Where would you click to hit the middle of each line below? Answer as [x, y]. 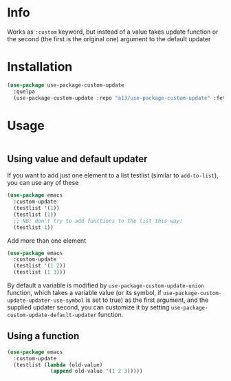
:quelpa [24, 91]
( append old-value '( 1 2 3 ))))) [97, 371]
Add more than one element [47, 240]
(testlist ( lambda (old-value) [58, 365]
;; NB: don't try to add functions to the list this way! [98, 221]
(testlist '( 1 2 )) [40, 266]
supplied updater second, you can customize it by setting [88, 307]
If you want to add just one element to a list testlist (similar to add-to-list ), [113, 175]
